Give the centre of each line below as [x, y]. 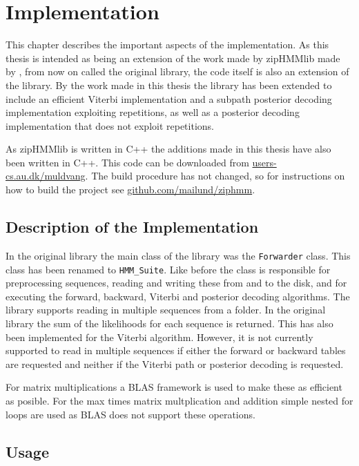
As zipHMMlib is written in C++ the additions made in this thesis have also [168, 149]
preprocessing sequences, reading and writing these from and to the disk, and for [176, 283]
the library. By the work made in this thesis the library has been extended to [169, 85]
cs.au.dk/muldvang [46, 176]
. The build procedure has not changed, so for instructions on [215, 176]
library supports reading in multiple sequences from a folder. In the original [166, 310]
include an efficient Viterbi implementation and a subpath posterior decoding [169, 98]
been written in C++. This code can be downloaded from [127, 162]
